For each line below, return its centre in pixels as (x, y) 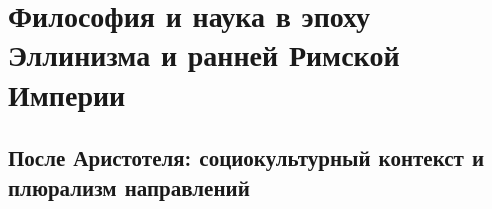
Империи (67, 93)
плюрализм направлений (129, 186)
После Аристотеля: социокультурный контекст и (246, 157)
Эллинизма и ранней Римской (204, 54)
